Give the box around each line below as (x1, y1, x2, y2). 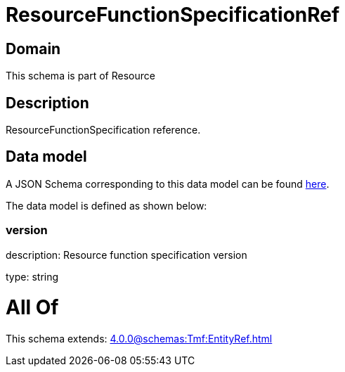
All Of (6, 295, 59, 320)
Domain (6, 39, 61, 58)
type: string (6, 270, 59, 283)
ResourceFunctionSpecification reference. (6, 124, 201, 136)
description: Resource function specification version (6, 248, 247, 261)
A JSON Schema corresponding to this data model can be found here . (6, 177, 330, 190)
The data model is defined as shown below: (6, 199, 207, 212)
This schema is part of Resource (6, 70, 155, 82)
